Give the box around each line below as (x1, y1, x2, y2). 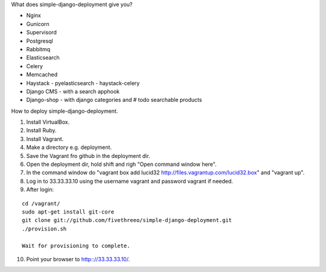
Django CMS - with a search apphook (26, 87, 120, 95)
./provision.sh (22, 225, 67, 232)
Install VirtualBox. (26, 118, 70, 126)
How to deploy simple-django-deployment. (11, 107, 118, 115)
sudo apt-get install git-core (22, 208, 115, 215)
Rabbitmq (26, 45, 51, 52)
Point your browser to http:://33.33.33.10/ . (26, 255, 130, 262)
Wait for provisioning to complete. (22, 242, 130, 249)
